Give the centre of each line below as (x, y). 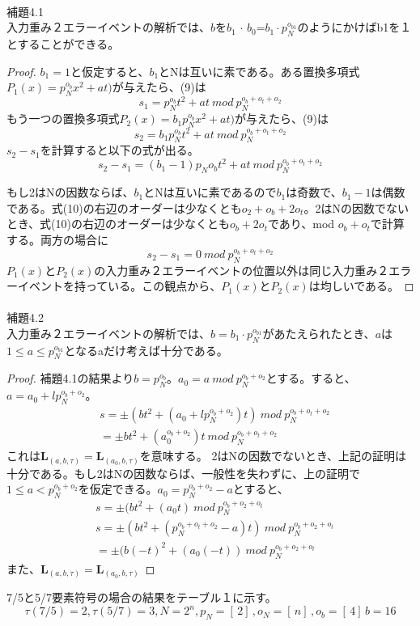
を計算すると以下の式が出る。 (119, 150)
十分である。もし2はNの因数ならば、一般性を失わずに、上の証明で (183, 473)
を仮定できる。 (118, 489)
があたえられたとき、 (319, 333)
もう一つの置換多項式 (63, 118)
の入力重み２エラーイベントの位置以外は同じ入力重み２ (242, 270)
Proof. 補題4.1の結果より (70, 378)
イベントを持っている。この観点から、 (119, 286)
